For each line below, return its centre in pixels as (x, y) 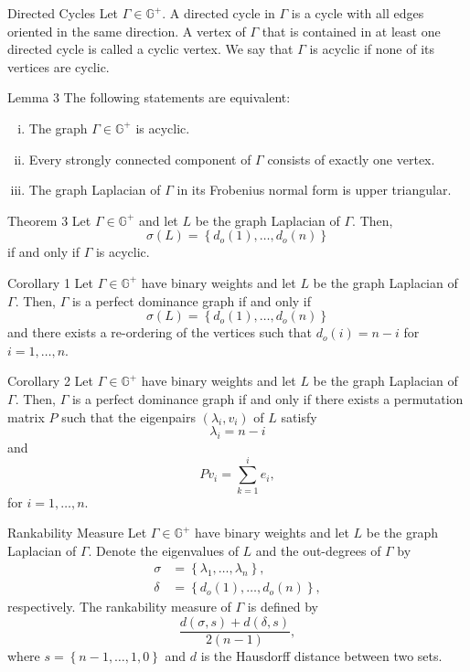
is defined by (283, 607)
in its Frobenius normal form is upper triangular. (314, 190)
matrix (26, 416)
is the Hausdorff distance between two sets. (321, 656)
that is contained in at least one (351, 31)
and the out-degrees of (318, 550)
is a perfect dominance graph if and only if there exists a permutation (267, 398)
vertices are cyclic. (59, 66)
